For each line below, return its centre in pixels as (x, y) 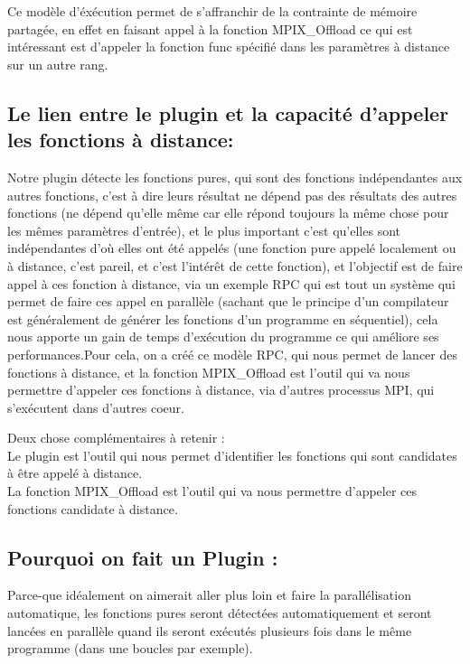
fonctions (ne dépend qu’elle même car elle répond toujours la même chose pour (228, 213)
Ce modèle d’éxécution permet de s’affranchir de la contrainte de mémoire (212, 11)
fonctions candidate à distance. (93, 508)
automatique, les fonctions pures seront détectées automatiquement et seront (220, 613)
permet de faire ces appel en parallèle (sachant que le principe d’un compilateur (228, 301)
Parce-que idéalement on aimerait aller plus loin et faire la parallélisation (209, 595)
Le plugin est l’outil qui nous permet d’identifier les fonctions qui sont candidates (232, 455)
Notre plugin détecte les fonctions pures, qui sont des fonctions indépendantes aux (235, 177)
